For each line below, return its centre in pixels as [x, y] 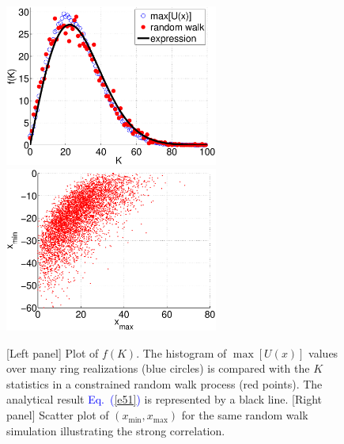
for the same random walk [245, 415]
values [323, 352]
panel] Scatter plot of [58, 415]
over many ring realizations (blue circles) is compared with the [158, 368]
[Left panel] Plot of [53, 352]
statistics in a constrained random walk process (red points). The [164, 383]
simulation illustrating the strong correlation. [116, 430]
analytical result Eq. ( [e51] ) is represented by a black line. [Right [164, 399]
